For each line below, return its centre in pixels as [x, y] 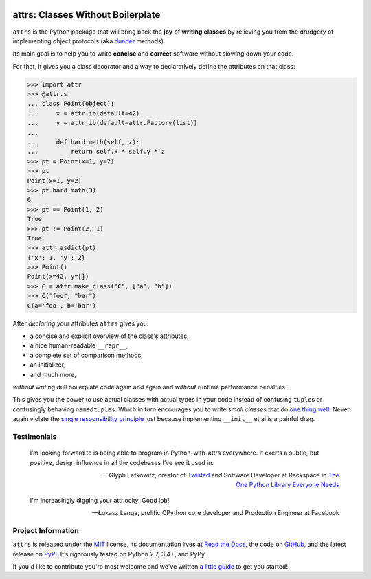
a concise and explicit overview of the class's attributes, [109, 336]
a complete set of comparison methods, [87, 355]
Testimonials [35, 436]
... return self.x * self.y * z [96, 152]
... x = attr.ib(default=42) [83, 113]
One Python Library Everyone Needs [288, 485]
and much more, [53, 374]
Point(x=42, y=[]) [58, 277]
